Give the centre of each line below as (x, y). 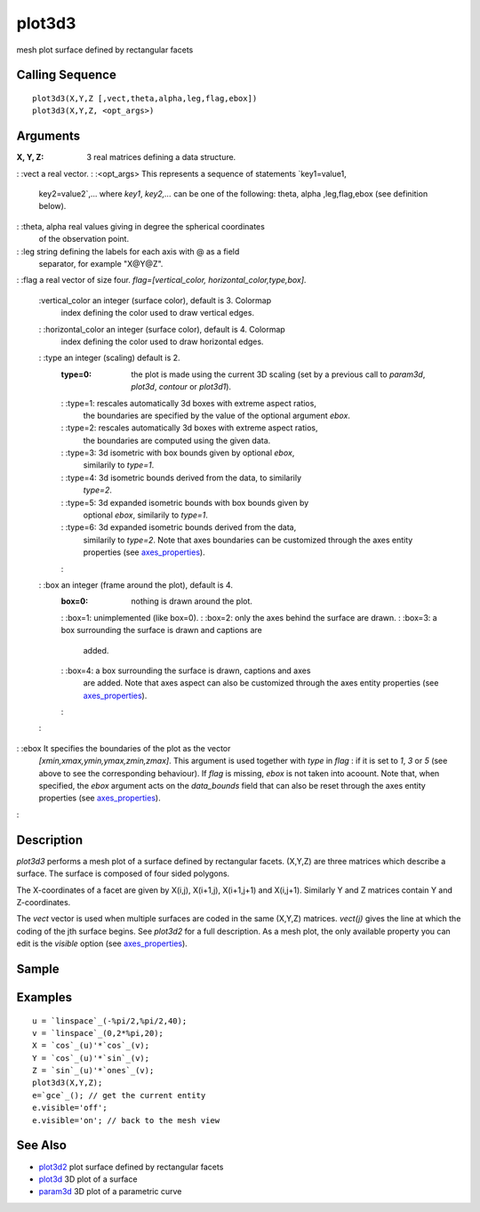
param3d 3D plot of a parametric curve (110, 1192)
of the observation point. (84, 239)
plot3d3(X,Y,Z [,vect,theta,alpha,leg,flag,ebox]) (145, 98)
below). (52, 206)
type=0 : (76, 374)
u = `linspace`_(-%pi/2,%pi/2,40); (110, 1021)
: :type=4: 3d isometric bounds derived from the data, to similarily (181, 478)
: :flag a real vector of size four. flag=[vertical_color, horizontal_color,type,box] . (161, 280)
